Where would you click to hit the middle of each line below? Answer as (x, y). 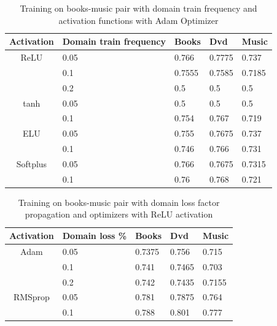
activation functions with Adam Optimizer (138, 20)
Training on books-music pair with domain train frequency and (138, 8)
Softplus (32, 163)
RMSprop (31, 297)
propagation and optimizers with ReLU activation (119, 214)
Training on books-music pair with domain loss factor (119, 202)
